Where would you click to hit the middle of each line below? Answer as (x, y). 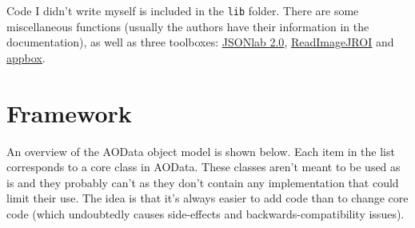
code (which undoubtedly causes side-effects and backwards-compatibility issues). (206, 213)
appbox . (26, 57)
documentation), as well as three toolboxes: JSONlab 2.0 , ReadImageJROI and (200, 42)
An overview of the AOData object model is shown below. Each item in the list (201, 151)
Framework (69, 112)
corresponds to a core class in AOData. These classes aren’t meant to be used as (204, 167)
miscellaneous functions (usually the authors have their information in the (188, 26)
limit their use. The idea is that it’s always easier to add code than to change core (207, 198)
